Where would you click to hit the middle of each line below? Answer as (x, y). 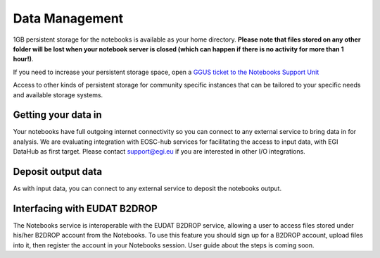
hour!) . (23, 59)
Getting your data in (57, 115)
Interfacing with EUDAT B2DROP (85, 208)
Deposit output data (57, 172)
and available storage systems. (58, 94)
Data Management (68, 18)
